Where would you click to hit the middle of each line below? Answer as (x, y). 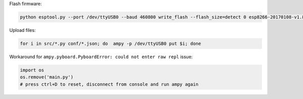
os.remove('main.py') (47, 77)
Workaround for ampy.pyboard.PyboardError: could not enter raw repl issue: (101, 57)
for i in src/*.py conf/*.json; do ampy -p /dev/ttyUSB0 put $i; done (111, 43)
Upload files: (22, 30)
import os (32, 70)
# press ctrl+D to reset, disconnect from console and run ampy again (109, 84)
